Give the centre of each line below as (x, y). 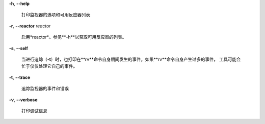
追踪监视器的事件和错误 (45, 89)
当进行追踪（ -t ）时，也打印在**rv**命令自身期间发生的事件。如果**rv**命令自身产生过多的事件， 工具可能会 (131, 59)
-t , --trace (20, 77)
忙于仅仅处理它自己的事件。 (49, 66)
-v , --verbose (23, 99)
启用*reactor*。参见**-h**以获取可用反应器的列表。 (74, 37)
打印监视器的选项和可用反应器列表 (56, 15)
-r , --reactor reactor (30, 26)
